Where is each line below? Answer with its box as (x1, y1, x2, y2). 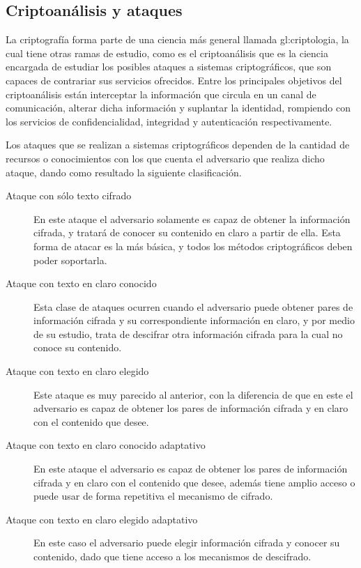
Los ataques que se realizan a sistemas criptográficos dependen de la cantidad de (6, 137, 350, 152)
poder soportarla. (33, 252, 107, 267)
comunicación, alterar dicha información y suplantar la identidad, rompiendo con (6, 100, 351, 115)
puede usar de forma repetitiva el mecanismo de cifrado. (33, 489, 273, 503)
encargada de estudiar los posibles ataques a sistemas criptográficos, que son (6, 59, 332, 74)
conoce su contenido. (33, 340, 122, 355)
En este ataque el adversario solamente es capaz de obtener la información (33, 211, 351, 226)
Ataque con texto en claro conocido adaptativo (6, 438, 206, 452)
